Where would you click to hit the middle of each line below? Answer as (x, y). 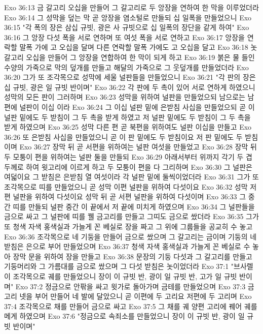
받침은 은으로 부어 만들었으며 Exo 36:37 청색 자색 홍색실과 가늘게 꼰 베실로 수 (127, 246)
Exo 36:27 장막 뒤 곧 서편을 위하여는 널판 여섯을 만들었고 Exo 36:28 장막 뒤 (138, 147)
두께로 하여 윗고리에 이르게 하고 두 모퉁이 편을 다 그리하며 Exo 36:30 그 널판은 (128, 166)
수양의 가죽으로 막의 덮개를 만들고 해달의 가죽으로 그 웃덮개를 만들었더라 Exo (126, 67)
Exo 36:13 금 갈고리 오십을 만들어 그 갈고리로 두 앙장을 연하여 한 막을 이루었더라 (131, 7)
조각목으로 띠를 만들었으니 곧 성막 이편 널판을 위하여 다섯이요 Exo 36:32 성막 (126, 186)
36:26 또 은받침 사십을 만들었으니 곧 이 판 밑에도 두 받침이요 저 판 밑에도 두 (123, 136)
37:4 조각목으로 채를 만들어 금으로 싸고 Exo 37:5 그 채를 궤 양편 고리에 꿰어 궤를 (131, 306)
